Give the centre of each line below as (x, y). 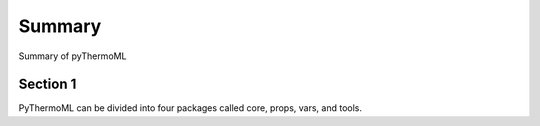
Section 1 (47, 84)
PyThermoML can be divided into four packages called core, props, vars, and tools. (190, 108)
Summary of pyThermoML (72, 56)
